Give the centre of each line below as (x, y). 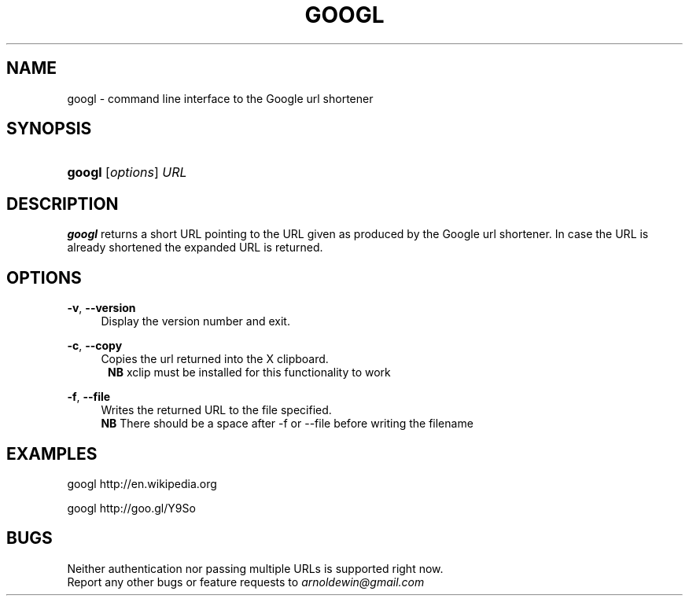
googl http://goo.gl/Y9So (131, 508)
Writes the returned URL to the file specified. (216, 410)
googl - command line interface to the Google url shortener (220, 98)
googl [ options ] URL (127, 173)
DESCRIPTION (63, 204)
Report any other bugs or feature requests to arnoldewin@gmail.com (246, 582)
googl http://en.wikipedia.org (142, 483)
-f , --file (89, 397)
